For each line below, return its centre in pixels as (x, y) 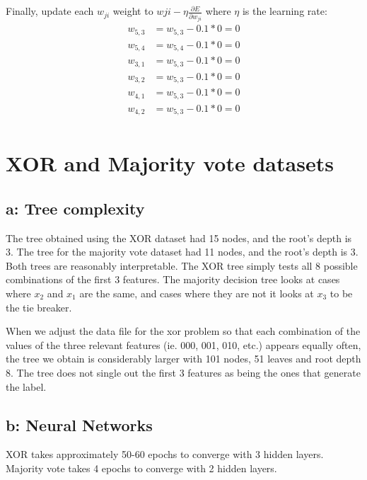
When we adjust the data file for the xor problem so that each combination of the (183, 331)
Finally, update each (50, 11)
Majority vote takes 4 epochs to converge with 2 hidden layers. (141, 468)
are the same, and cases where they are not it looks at (197, 293)
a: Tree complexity (75, 208)
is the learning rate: (285, 11)
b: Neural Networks (79, 424)
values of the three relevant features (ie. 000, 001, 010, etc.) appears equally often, (183, 344)
